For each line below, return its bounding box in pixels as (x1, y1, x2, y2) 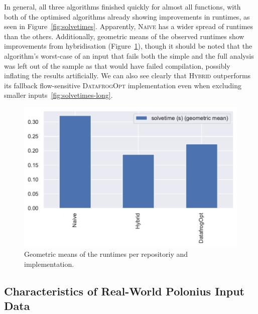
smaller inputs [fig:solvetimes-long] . (4, 90, 113, 100)
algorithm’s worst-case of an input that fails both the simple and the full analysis (4, 50, 254, 61)
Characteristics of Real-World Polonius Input (4, 283, 244, 298)
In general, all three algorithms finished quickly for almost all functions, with (4, 2, 241, 12)
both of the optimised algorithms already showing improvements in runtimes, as (4, 11, 250, 22)
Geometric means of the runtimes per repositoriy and (24, 249, 188, 259)
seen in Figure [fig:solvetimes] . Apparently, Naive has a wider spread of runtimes (4, 21, 253, 32)
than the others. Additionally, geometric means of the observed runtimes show (4, 31, 244, 41)
